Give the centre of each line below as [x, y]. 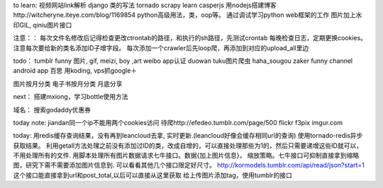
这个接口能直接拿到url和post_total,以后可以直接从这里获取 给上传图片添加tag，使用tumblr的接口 [152, 175]
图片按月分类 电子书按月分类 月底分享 [68, 83]
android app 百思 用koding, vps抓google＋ [75, 71]
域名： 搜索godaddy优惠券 [52, 110]
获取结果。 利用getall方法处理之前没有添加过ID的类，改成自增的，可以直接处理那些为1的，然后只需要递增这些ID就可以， [188, 146]
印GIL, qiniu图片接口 [43, 25]
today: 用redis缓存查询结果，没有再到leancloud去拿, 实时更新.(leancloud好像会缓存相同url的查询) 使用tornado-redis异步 [188, 136]
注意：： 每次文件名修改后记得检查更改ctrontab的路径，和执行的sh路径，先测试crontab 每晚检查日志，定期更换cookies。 [190, 38]
